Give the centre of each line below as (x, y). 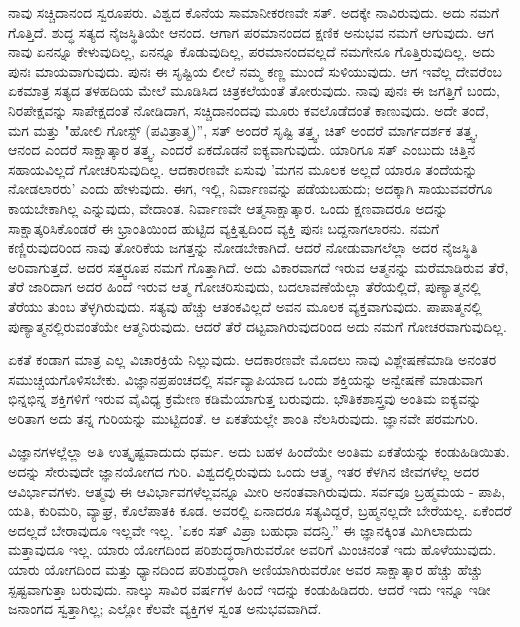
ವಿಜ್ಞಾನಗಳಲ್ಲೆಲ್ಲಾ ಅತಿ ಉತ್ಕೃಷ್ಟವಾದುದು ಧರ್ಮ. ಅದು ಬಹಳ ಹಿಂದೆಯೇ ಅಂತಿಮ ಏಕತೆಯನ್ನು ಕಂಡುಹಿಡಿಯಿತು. (259, 451)
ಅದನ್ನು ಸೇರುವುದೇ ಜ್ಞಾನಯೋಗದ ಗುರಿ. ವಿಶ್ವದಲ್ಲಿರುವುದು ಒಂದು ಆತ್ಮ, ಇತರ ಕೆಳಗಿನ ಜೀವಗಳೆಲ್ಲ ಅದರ (244, 471)
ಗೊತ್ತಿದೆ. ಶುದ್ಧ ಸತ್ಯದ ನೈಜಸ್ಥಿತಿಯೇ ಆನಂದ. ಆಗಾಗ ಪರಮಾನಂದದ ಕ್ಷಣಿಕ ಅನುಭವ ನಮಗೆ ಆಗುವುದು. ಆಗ (251, 31)
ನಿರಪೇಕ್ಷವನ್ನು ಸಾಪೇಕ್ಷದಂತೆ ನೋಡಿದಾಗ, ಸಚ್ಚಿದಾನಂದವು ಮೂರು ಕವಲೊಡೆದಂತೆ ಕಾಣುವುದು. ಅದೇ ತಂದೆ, (248, 109)
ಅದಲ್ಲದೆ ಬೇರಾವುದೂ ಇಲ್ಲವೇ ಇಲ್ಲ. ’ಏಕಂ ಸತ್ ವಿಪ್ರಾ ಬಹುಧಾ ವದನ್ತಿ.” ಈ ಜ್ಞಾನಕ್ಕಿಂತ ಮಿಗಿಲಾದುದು (240, 529)
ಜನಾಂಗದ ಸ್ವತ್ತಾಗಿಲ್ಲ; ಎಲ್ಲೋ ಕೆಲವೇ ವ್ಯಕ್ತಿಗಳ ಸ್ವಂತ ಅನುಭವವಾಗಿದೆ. (165, 608)
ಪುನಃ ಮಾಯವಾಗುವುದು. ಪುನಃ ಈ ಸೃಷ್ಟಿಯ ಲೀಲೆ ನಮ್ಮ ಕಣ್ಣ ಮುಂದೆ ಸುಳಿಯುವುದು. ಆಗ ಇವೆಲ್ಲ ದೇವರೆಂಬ (255, 70)
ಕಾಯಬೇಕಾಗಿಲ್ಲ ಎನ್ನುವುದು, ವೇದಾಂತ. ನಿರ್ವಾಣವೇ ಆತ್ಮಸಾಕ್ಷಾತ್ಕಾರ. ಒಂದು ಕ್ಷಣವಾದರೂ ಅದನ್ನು (228, 207)
